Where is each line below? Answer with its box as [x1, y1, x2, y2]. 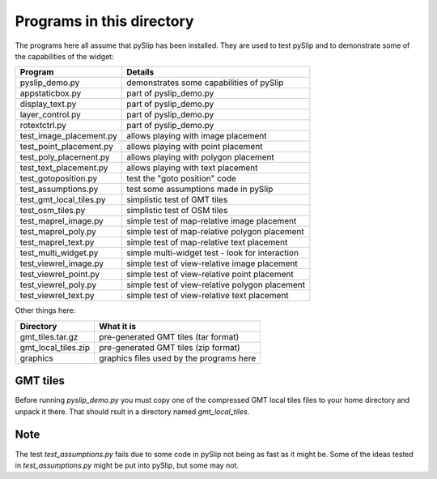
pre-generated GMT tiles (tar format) [98, 331, 240, 342]
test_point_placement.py [19, 141, 113, 152]
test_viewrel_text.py [19, 290, 95, 302]
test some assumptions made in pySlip [126, 183, 274, 195]
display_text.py [19, 98, 77, 109]
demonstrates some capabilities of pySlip [126, 77, 284, 88]
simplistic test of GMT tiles [126, 195, 228, 206]
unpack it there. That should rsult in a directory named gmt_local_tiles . [15, 406, 250, 417]
